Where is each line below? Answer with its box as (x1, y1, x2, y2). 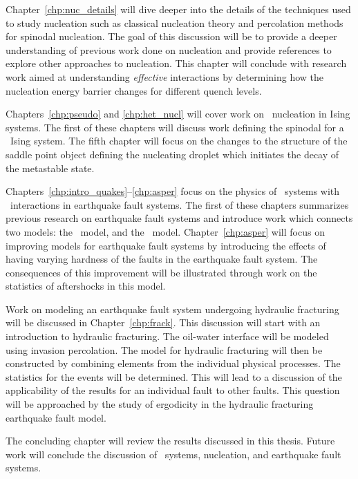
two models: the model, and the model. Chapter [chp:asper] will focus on (6, 224, 325, 238)
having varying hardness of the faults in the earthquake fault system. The (6, 252, 318, 266)
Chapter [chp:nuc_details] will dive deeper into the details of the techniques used (6, 2, 351, 16)
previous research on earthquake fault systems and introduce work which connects (6, 211, 353, 225)
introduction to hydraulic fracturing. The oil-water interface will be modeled (6, 329, 329, 344)
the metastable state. (6, 160, 95, 175)
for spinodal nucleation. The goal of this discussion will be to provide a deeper (6, 29, 337, 44)
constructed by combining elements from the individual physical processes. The (6, 356, 341, 370)
